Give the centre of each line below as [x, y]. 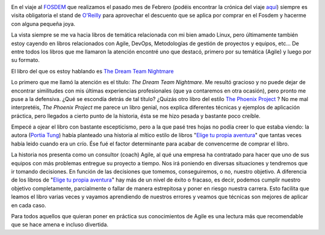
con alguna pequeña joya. [43, 23]
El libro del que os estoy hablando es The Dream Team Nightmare [92, 71]
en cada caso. [29, 205]
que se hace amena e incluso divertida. [60, 225]
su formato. [26, 60]
